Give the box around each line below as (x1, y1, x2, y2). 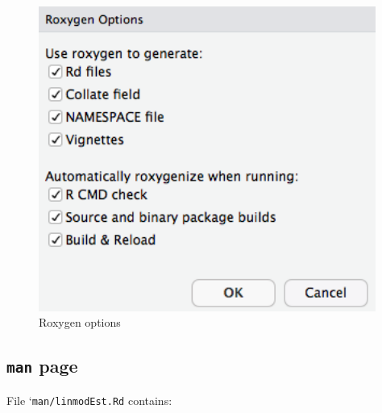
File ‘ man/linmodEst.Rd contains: (6, 391, 172, 408)
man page (6, 353, 78, 378)
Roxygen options (39, 314, 121, 331)
